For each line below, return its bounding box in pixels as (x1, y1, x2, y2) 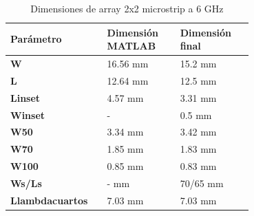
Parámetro (10, 32, 62, 46)
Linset (10, 90, 41, 105)
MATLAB (107, 39, 156, 53)
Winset (10, 107, 45, 122)
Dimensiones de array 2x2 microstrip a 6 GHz (30, 1, 224, 15)
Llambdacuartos (10, 193, 88, 207)
